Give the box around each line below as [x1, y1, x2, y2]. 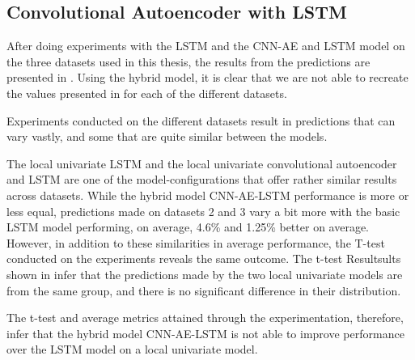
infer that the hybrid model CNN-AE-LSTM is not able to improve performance [6, 324, 404, 341]
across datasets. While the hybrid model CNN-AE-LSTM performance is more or [6, 186, 409, 203]
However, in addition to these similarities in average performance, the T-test [6, 234, 385, 251]
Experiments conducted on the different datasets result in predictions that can [6, 112, 396, 129]
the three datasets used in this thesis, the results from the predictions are [6, 53, 371, 70]
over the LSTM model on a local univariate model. [6, 341, 258, 358]
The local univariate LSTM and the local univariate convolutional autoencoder [6, 155, 397, 172]
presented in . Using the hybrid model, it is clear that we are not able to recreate [6, 69, 409, 86]
